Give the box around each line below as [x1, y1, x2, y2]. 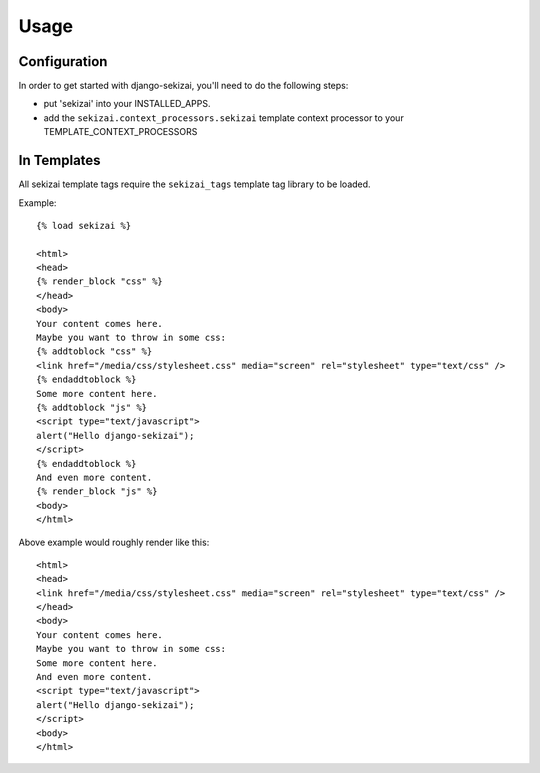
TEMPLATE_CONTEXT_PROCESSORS [43, 126, 198, 138]
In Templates [18, 152, 101, 169]
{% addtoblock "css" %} [36, 346, 153, 357]
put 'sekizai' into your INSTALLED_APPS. [43, 98, 211, 110]
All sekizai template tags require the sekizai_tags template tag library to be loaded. [18, 178, 371, 190]
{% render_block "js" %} [36, 486, 158, 497]
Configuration [18, 53, 108, 70]
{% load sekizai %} [36, 220, 132, 231]
